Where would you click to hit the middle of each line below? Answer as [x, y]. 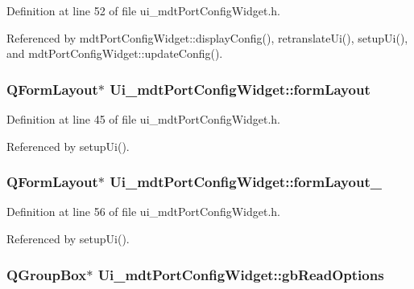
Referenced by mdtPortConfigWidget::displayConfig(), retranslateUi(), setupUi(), [207, 37]
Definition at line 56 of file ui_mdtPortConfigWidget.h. [143, 212]
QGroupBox [47, 274]
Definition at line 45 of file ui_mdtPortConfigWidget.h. [143, 119]
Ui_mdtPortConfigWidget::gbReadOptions [241, 274]
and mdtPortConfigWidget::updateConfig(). [115, 53]
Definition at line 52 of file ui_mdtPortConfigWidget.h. [143, 10]
